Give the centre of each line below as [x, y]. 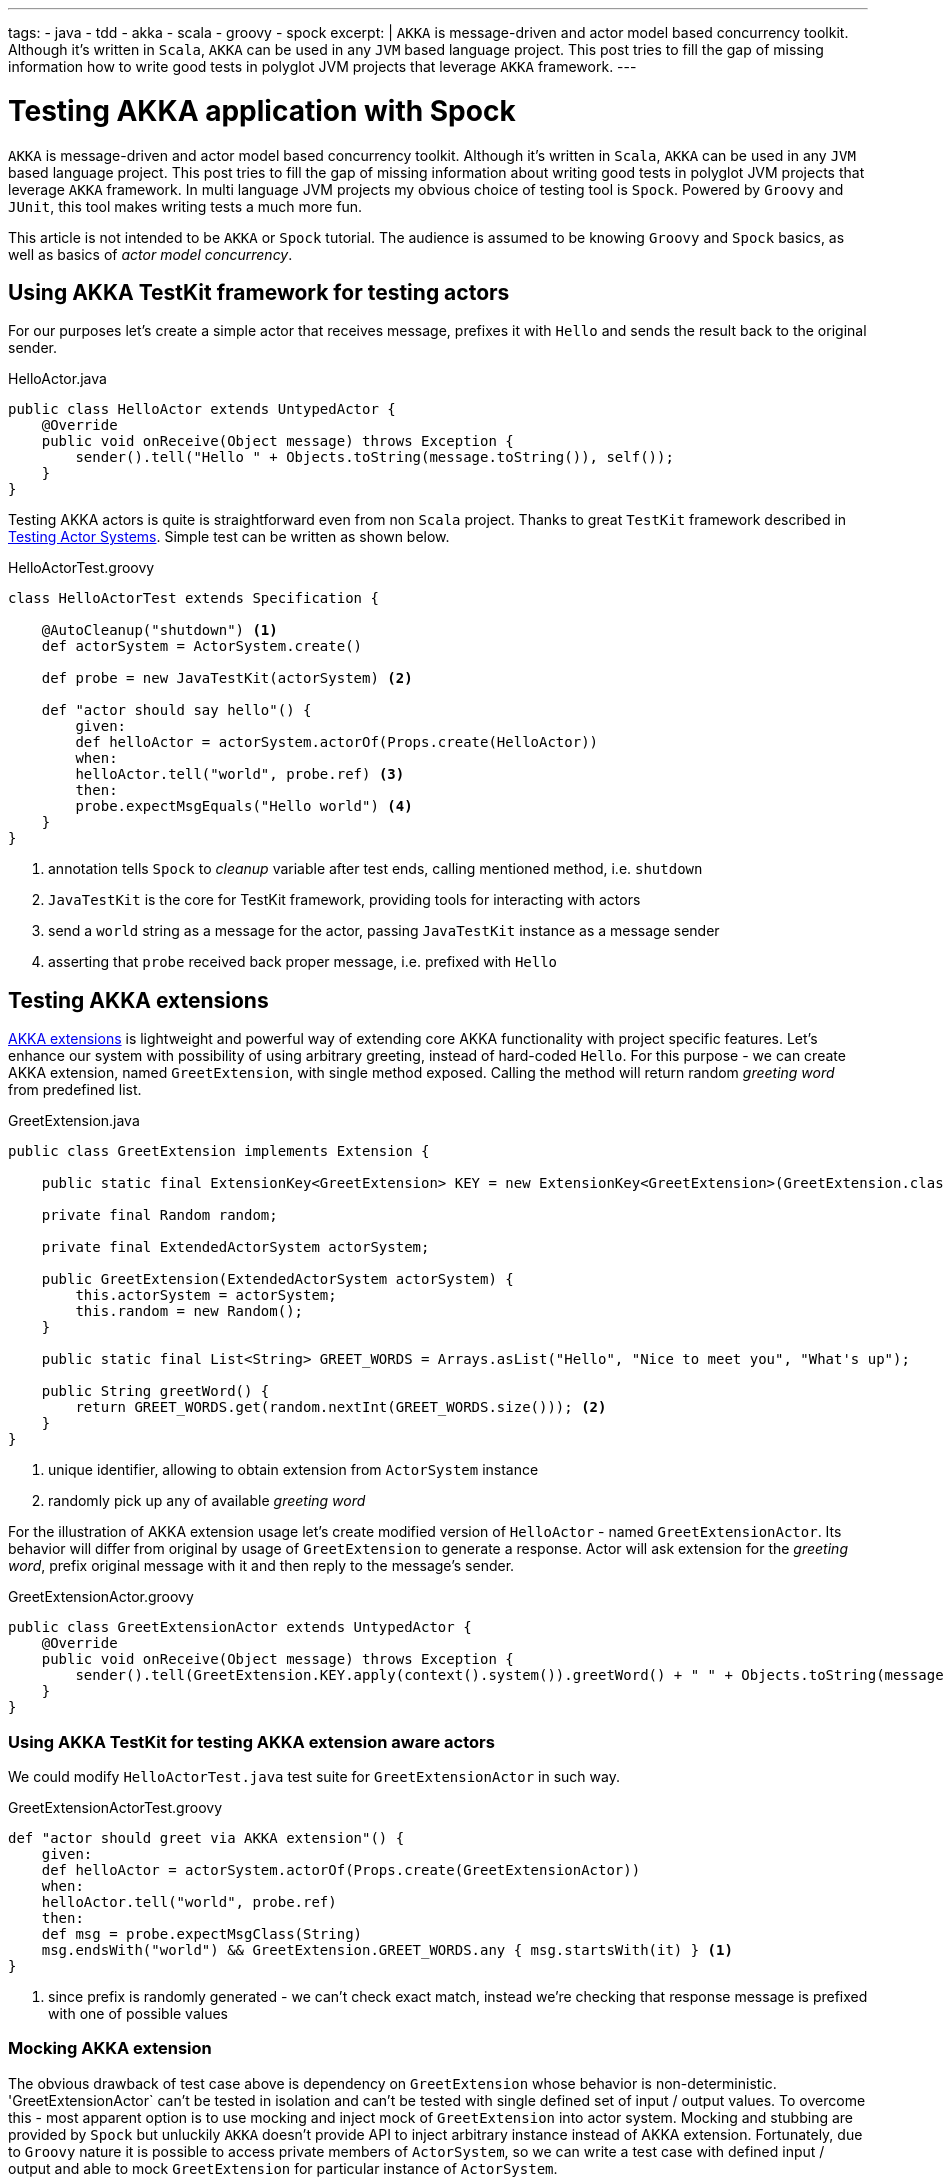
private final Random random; [159, 1215]
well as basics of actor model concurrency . [150, 254]
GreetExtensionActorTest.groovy [115, 1807]
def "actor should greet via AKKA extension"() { [206, 1837]
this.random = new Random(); [189, 1311]
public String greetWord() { [155, 1391]
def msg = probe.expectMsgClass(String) [202, 1933]
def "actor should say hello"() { [176, 710]
